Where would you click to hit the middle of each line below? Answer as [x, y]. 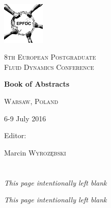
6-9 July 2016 [25, 118]
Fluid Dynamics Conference [49, 67]
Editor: [15, 135]
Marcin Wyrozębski [35, 152]
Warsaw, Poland [31, 101]
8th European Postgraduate [50, 57]
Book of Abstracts [37, 84]
